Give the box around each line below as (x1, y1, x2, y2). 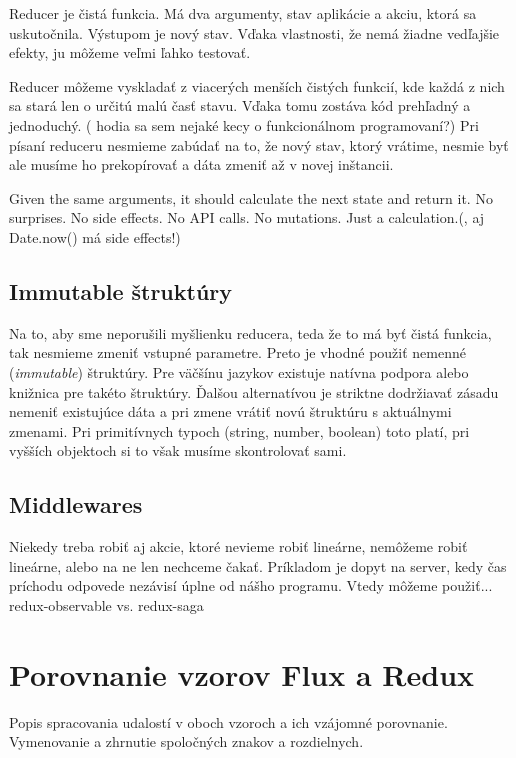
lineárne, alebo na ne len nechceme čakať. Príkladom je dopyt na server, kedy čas (9, 555, 507, 576)
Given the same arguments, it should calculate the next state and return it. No (9, 187, 493, 208)
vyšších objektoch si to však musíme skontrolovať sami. (9, 440, 347, 461)
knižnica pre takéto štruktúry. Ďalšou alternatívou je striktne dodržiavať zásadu (9, 381, 499, 402)
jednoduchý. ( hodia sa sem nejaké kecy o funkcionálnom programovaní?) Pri (9, 114, 479, 135)
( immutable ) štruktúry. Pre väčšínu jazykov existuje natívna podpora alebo (9, 361, 469, 382)
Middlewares (9, 489, 143, 520)
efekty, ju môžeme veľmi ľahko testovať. (9, 42, 251, 63)
